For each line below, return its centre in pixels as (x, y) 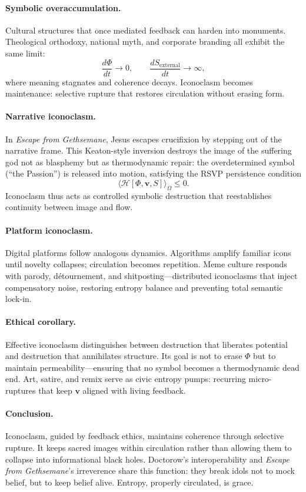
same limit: (25, 53)
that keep (55, 390)
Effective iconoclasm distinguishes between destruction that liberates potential (147, 344)
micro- (260, 379)
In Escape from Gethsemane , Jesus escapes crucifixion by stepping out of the (144, 139)
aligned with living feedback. (134, 390)
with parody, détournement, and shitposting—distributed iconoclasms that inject (152, 275)
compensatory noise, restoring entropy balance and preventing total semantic (144, 287)
